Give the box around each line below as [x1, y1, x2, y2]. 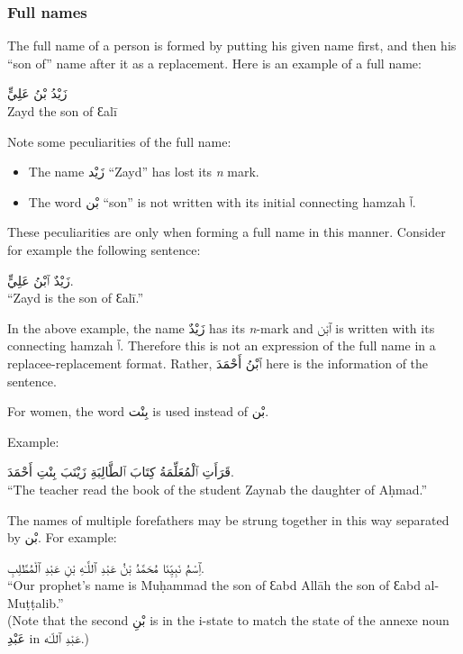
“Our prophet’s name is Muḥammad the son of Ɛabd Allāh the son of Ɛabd [7, 576, 421, 595]
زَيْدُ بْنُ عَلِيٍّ [7, 84, 68, 103]
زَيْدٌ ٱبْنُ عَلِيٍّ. [7, 270, 74, 289]
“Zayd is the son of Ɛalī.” [7, 288, 144, 307]
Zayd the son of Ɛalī [7, 102, 117, 120]
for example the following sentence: [7, 240, 201, 259]
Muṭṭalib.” [7, 593, 64, 612]
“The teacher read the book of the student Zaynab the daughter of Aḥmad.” [7, 479, 428, 498]
